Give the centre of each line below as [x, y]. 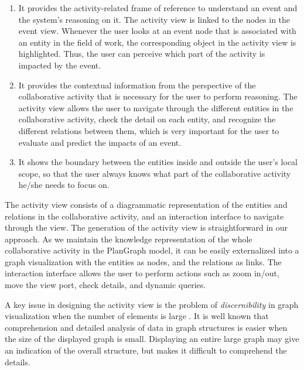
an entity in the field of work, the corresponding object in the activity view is [157, 42]
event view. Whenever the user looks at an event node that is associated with [157, 31]
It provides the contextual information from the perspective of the [137, 85]
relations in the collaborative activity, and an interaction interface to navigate [144, 216]
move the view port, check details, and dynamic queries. [105, 285]
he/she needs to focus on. [64, 185]
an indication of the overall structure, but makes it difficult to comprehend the [146, 350]
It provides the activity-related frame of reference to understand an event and [158, 8]
